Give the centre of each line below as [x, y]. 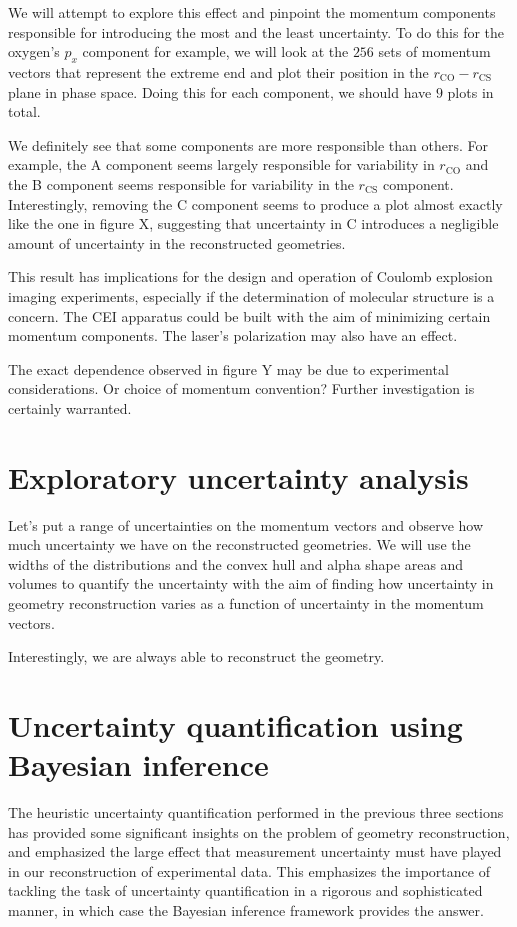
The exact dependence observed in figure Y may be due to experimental [228, 368]
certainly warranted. [70, 407]
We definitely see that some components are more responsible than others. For [248, 144]
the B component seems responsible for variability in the [181, 183]
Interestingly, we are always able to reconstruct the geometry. [196, 656]
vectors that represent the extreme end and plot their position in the [218, 71]
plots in [470, 91]
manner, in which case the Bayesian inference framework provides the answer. [246, 910]
